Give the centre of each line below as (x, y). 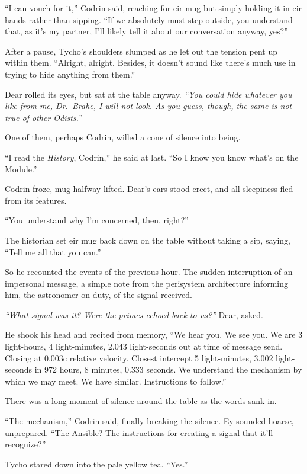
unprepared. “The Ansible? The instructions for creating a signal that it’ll (139, 432)
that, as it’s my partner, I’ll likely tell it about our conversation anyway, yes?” (146, 31)
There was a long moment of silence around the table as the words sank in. (141, 401)
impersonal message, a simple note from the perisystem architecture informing (146, 283)
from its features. (36, 200)
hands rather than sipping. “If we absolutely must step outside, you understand (149, 19)
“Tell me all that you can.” (53, 252)
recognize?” (25, 444)
